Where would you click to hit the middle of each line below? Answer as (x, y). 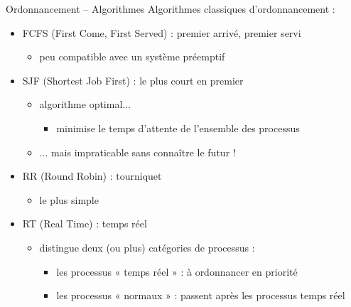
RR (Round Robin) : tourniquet (92, 176)
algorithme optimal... (85, 104)
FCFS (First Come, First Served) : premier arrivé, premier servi (162, 32)
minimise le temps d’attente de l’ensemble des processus (178, 128)
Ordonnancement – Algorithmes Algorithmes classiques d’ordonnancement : (171, 9)
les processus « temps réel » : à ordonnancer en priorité (177, 271)
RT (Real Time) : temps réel (85, 223)
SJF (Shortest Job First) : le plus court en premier (133, 80)
